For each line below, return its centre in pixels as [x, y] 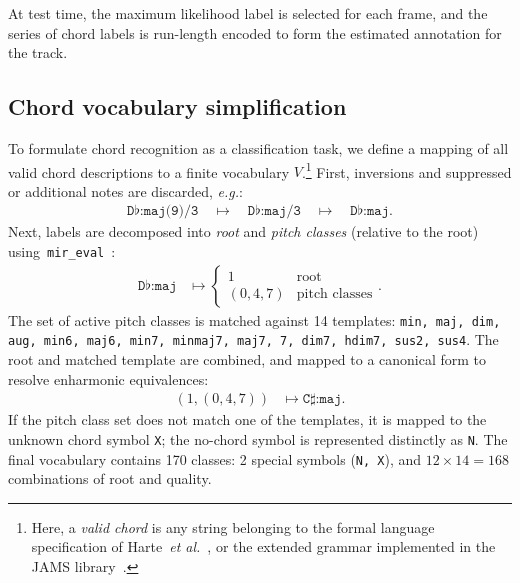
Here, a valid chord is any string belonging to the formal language [233, 526]
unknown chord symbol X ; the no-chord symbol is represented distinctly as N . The [258, 438]
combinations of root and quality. [110, 478]
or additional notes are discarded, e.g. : [125, 190]
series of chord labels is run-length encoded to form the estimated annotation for [255, 32]
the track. [38, 52]
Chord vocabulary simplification [177, 106]
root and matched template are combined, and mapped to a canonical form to [247, 359]
